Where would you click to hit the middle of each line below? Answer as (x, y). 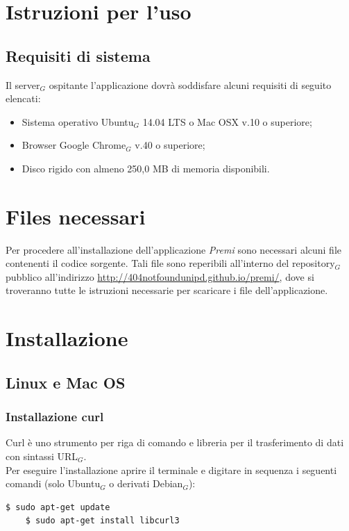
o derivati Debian (146, 483)
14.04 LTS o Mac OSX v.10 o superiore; (227, 121)
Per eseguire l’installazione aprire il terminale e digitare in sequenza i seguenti (171, 469)
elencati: (23, 98)
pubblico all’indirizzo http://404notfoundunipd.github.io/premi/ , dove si (160, 276)
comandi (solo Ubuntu (53, 483)
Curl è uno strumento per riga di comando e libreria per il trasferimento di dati (175, 442)
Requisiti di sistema (78, 55)
